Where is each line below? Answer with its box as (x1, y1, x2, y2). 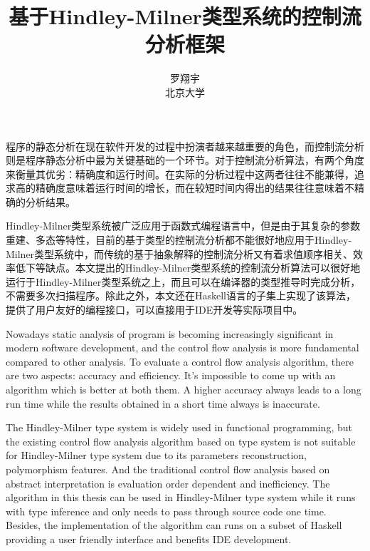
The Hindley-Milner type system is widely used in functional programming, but (6, 420, 352, 435)
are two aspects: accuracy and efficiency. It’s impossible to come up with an (6, 368, 336, 383)
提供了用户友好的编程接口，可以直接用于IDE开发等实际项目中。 (6, 302, 303, 317)
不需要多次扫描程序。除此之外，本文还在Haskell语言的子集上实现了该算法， (6, 288, 356, 303)
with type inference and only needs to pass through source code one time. (6, 503, 327, 518)
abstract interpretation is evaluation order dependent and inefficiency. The (6, 475, 330, 490)
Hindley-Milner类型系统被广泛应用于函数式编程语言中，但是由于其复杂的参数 (6, 218, 361, 233)
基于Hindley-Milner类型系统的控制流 (9, 1, 361, 31)
